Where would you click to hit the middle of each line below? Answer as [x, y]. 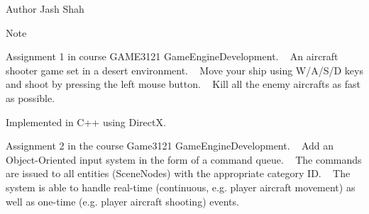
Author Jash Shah [45, 9]
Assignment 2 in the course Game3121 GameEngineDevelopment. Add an [170, 146]
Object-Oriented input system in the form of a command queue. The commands [184, 159]
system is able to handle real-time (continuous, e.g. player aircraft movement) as [181, 187]
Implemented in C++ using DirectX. [86, 122]
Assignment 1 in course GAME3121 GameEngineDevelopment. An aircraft [172, 56]
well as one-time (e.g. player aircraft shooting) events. [122, 201]
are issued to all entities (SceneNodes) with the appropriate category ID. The [178, 173]
